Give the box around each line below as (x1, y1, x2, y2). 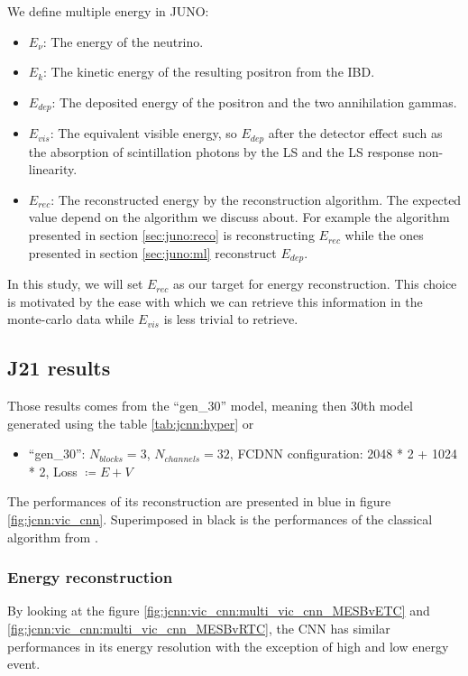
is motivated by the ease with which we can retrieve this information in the (7, 292, 423, 310)
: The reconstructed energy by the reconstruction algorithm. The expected (50, 190, 462, 208)
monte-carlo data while (7, 310, 134, 329)
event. (7, 654, 41, 673)
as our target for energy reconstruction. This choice (173, 274, 457, 293)
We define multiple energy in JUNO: (7, 2, 209, 20)
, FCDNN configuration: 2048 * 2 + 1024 (229, 444, 457, 463)
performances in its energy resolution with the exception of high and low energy (7, 636, 449, 655)
